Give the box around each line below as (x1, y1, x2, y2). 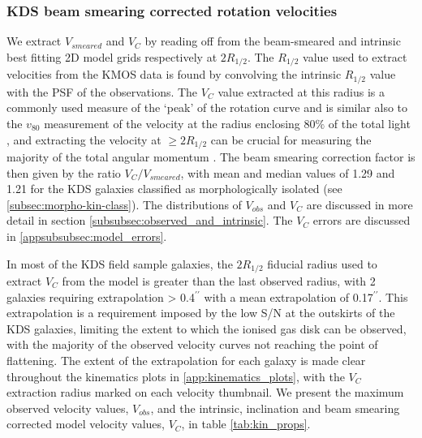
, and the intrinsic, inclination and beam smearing (150, 399, 400, 416)
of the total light (328, 114, 411, 131)
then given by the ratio (6, 164, 121, 181)
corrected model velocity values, (6, 415, 165, 432)
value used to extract (303, 48, 407, 65)
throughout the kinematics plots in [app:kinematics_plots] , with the (6, 367, 345, 384)
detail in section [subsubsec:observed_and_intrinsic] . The (6, 212, 293, 229)
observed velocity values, (6, 399, 129, 416)
